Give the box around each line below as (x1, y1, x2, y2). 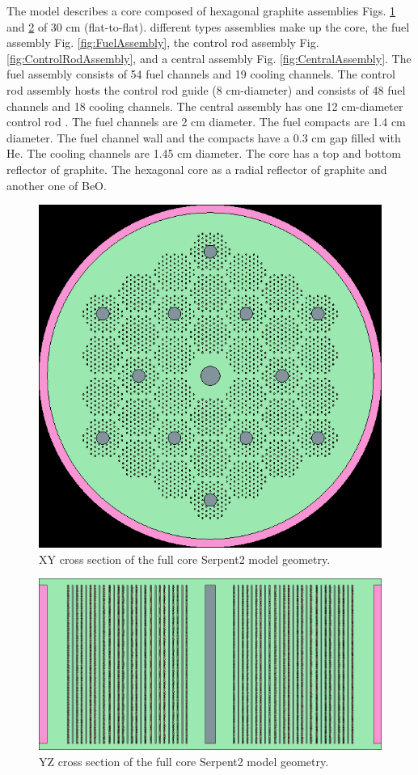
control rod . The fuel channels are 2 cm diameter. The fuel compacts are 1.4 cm (6, 113, 406, 130)
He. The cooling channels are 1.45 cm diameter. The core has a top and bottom (6, 145, 401, 162)
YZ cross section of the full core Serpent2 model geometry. (39, 752, 329, 769)
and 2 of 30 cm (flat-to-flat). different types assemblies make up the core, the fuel (6, 18, 410, 35)
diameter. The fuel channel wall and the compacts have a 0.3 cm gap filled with (6, 129, 401, 146)
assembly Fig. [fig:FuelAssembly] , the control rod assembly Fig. (6, 34, 319, 51)
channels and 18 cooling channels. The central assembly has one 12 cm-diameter (6, 97, 403, 114)
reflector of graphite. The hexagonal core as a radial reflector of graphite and (6, 160, 387, 177)
